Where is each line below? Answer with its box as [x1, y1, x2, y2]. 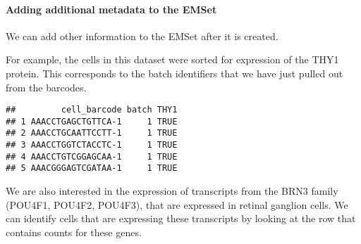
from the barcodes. [6, 79, 87, 94]
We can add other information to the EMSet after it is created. [6, 28, 279, 43]
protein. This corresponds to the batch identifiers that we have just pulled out [6, 65, 343, 80]
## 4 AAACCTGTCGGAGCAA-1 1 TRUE [6, 151, 178, 162]
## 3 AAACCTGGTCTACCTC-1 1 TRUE [6, 140, 178, 150]
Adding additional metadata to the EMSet [6, 1, 217, 16]
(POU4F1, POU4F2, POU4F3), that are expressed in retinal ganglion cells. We [6, 197, 348, 212]
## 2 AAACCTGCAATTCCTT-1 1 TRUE [6, 128, 178, 139]
